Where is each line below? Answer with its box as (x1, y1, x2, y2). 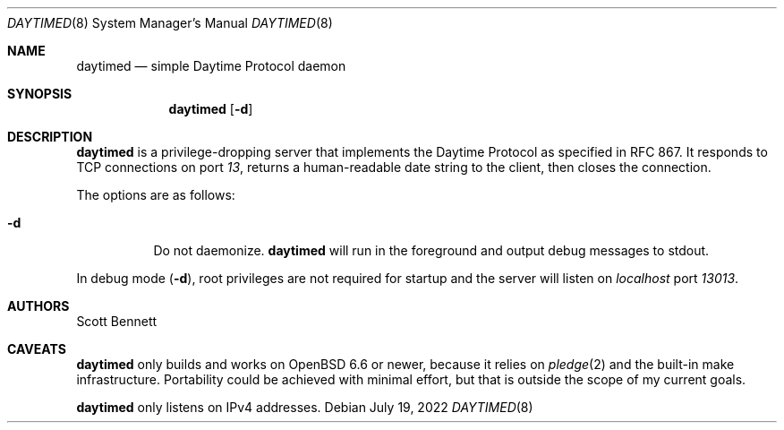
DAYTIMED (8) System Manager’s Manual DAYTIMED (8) (7, 15, 333, 30)
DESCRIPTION (7, 129, 93, 144)
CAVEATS (7, 341, 66, 357)
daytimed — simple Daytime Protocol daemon (76, 58, 346, 73)
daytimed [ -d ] (168, 101, 253, 116)
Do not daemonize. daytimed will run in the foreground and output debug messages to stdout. (153, 243, 710, 258)
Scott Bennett (76, 314, 158, 329)
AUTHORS (7, 298, 70, 314)
